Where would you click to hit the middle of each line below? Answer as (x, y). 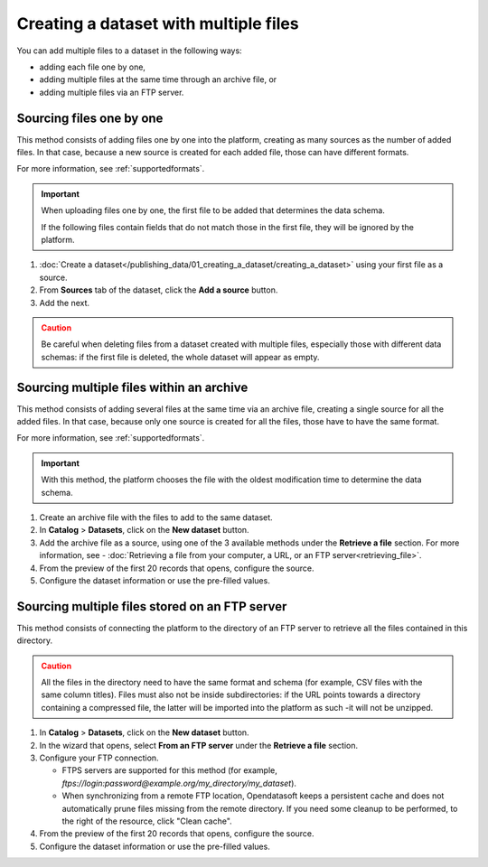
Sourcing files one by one (90, 118)
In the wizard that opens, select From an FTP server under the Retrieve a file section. (199, 745)
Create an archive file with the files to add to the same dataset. (156, 517)
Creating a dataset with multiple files (158, 23)
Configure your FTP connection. (99, 758)
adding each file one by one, (93, 67)
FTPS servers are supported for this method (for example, (169, 770)
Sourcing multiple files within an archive (132, 387)
